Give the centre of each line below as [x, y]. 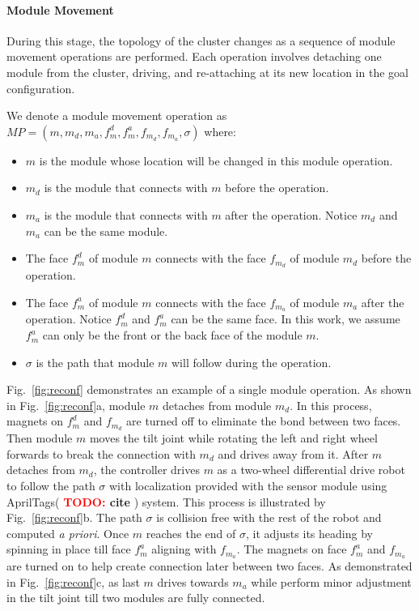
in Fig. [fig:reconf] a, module [76, 405]
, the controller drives [146, 470]
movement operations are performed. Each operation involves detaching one [194, 56]
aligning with [184, 549]
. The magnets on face [292, 549]
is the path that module [95, 362]
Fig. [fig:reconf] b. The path [74, 517]
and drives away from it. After [293, 453]
